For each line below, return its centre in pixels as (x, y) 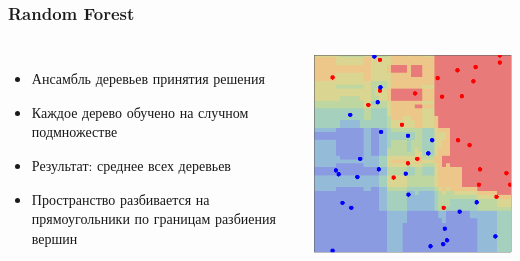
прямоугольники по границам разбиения (153, 218)
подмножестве (74, 131)
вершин (54, 237)
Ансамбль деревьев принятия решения (148, 78)
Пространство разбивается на (120, 198)
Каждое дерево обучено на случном (140, 111)
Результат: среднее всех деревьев (131, 165)
